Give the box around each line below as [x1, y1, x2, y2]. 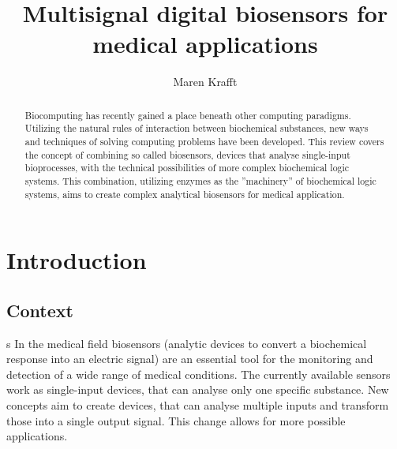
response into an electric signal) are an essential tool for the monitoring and [6, 350, 373, 367]
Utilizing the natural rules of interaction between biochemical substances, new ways [24, 122, 369, 135]
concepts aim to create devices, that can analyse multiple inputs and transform [6, 397, 389, 413]
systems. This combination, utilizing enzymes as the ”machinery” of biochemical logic [24, 174, 376, 187]
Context [6, 297, 73, 322]
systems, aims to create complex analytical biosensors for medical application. [24, 187, 345, 200]
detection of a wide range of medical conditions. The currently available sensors [6, 365, 391, 382]
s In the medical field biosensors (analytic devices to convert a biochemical [6, 335, 367, 351]
